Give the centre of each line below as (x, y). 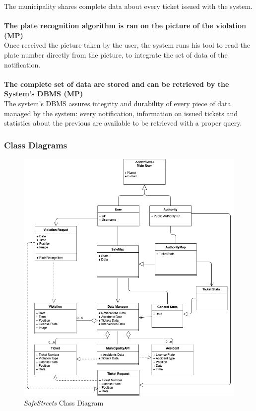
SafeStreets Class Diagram (64, 403)
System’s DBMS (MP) (44, 94)
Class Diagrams (36, 145)
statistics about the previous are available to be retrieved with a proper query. (123, 123)
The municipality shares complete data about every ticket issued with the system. (128, 6)
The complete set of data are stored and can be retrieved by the (117, 84)
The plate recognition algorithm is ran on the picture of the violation (125, 26)
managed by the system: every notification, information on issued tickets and (121, 113)
